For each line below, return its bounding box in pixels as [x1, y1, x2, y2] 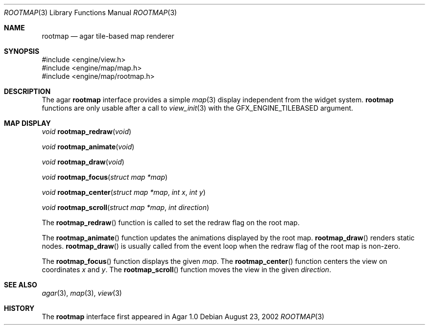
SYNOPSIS [4, 47, 40, 55]
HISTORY [4, 304, 35, 312]
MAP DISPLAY [4, 119, 51, 127]
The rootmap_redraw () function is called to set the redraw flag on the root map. [42, 218, 300, 227]
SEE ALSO [4, 281, 37, 289]
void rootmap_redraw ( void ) [42, 127, 132, 136]
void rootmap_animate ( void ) [42, 142, 135, 151]
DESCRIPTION [4, 87, 51, 95]
